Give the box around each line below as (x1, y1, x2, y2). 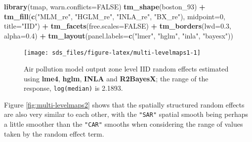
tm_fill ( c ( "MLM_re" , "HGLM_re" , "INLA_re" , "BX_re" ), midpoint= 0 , (4, 11, 225, 21)
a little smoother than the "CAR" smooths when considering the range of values (4, 119, 243, 129)
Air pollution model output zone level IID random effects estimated (24, 64, 229, 74)
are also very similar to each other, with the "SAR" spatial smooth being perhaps (4, 109, 249, 119)
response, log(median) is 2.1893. (24, 83, 123, 93)
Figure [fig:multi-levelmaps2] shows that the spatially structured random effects (4, 99, 245, 109)
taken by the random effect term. (4, 128, 104, 139)
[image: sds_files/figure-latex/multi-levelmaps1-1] (24, 49, 201, 57)
